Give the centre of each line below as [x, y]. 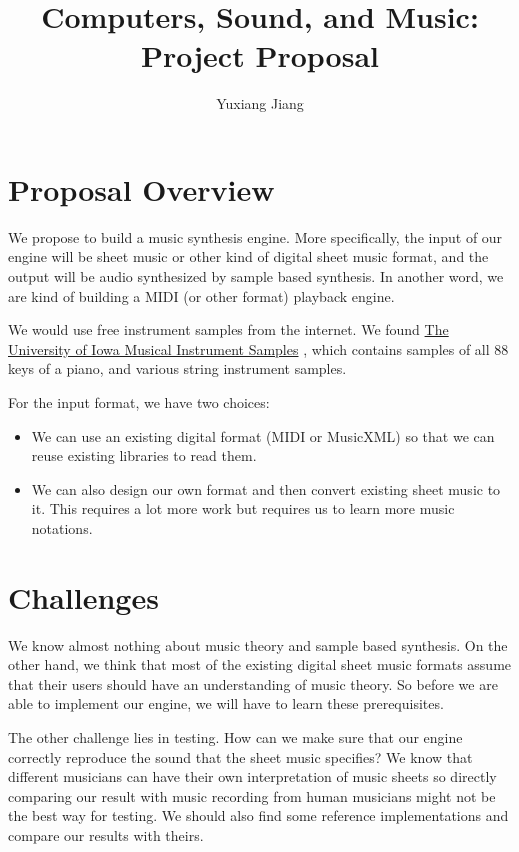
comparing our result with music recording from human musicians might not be [252, 795]
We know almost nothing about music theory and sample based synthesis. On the [258, 644]
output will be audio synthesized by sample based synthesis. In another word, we [256, 276]
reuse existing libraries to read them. [144, 455]
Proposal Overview [141, 188]
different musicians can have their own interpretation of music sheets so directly [252, 776]
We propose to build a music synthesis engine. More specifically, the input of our [255, 236]
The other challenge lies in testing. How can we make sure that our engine [235, 737]
